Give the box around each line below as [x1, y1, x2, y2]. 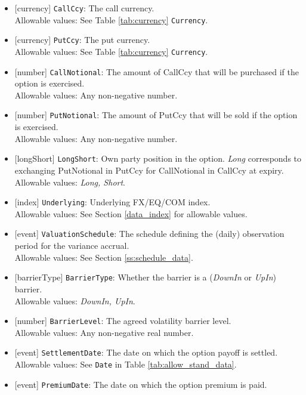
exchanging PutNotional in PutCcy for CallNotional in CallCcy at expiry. [14, 163, 284, 176]
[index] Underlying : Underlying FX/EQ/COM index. [14, 196, 211, 208]
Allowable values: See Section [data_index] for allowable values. [14, 207, 248, 220]
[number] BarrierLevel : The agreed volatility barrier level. [14, 314, 231, 327]
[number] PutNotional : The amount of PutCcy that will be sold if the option [14, 109, 298, 121]
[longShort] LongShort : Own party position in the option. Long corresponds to [14, 152, 302, 165]
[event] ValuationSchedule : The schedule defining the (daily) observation [14, 227, 285, 240]
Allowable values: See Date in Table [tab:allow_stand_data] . [14, 358, 237, 370]
